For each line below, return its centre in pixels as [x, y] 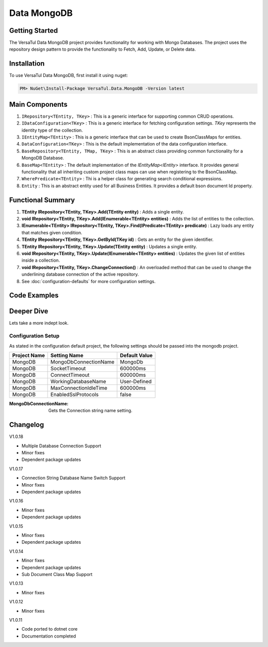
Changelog [27, 425]
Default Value [136, 356]
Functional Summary [42, 200]
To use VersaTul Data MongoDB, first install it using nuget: [68, 75]
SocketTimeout [68, 368]
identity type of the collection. [52, 130]
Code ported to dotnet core [50, 629]
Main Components [38, 104]
